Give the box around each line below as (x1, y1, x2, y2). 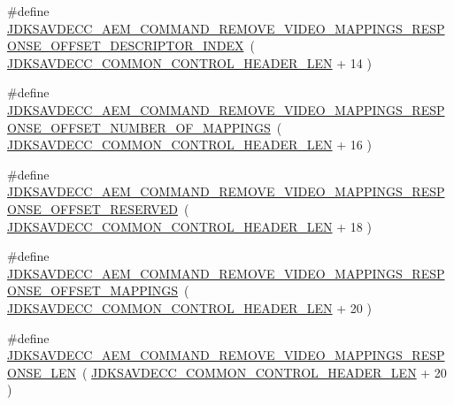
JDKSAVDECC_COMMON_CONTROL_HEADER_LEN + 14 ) (7, 53, 372, 72)
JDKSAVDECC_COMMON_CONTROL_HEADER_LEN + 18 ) (7, 217, 372, 235)
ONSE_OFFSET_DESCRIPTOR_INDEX (7, 36, 244, 55)
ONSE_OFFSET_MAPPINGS (7, 281, 179, 300)
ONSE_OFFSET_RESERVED (7, 199, 178, 218)
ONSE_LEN (7, 363, 76, 381)
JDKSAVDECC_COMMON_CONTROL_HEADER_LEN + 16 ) (7, 135, 372, 154)
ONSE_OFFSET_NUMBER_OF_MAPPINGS (7, 118, 271, 136)
